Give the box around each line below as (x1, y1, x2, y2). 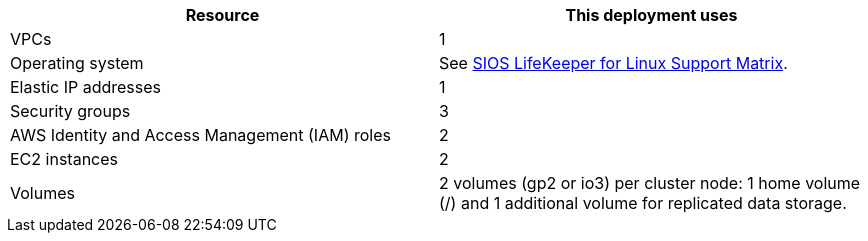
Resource (185, 5, 260, 25)
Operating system (10, 53, 144, 73)
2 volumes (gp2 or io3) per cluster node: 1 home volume (439, 173, 861, 193)
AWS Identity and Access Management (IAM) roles (10, 125, 391, 145)
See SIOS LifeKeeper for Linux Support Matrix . (439, 53, 788, 73)
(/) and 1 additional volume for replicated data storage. (439, 193, 847, 213)
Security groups (10, 101, 131, 121)
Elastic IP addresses (10, 77, 162, 97)
